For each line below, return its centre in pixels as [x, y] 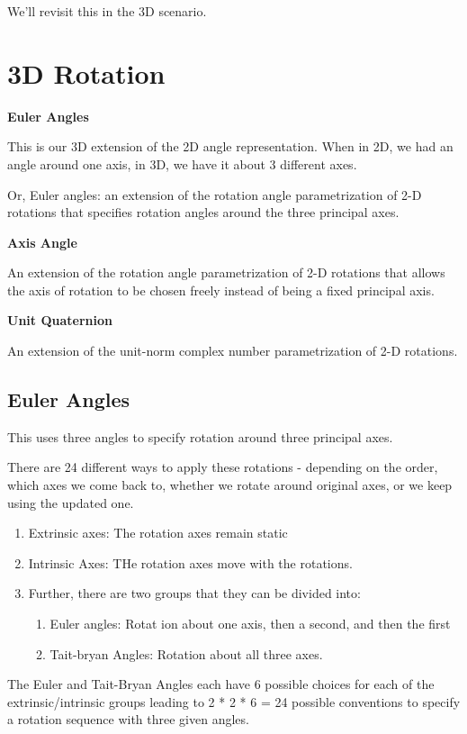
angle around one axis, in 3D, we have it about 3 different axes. [182, 163]
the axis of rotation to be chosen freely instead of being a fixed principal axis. [221, 290]
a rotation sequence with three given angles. [128, 719]
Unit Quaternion [60, 320]
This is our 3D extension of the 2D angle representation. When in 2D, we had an [230, 146]
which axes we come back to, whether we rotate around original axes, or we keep [230, 485]
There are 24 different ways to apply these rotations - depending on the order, [223, 467]
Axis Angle [42, 242]
